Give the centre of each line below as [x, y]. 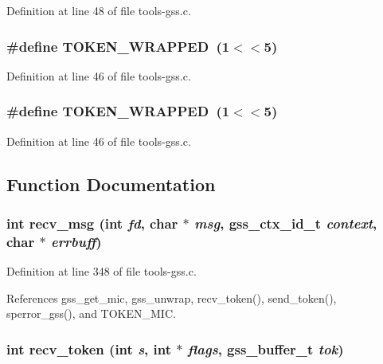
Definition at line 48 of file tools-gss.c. [99, 10]
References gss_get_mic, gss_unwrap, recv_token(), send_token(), [172, 297]
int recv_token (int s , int [89, 348]
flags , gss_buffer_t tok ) [266, 348]
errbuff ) [76, 241]
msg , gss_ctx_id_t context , [286, 223]
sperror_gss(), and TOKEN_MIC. [91, 313]
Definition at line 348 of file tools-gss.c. [102, 271]
